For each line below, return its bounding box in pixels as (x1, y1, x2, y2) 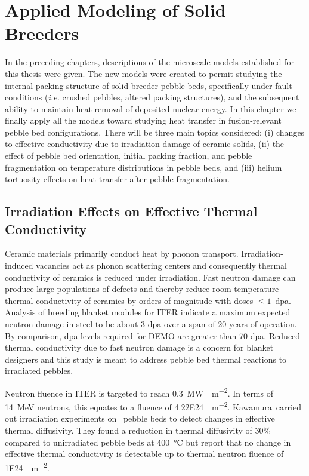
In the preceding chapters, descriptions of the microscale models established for (5, 56, 294, 68)
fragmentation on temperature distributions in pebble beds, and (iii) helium (5, 161, 282, 173)
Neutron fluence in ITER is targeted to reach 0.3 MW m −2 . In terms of (5, 385, 273, 399)
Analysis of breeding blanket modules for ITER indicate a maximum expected (5, 306, 291, 318)
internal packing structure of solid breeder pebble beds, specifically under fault (5, 79, 292, 91)
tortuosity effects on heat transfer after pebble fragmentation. (5, 173, 230, 185)
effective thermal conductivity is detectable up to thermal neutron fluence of (5, 447, 284, 460)
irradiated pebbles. (5, 364, 73, 377)
